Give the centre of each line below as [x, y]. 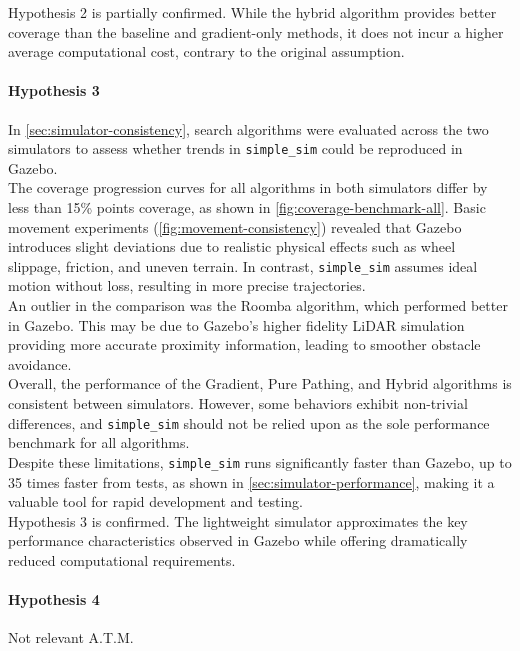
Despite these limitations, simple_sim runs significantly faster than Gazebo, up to [260, 461]
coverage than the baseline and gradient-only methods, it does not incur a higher [256, 31]
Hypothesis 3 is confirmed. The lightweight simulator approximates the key [238, 520]
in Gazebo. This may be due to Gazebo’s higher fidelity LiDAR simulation [236, 324]
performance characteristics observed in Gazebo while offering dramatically [238, 540]
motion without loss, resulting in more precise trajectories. [187, 285]
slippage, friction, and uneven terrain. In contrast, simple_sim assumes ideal [243, 265]
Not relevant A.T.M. [71, 637]
